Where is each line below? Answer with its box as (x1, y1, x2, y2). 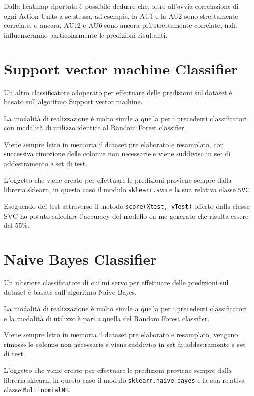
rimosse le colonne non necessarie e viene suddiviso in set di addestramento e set (4, 339, 246, 349)
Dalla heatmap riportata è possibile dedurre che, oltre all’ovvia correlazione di (4, 1, 239, 11)
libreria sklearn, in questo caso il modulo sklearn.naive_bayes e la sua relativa (4, 374, 245, 385)
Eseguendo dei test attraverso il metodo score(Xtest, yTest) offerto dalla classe (4, 200, 250, 211)
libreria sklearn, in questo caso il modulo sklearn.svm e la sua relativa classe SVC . (4, 184, 251, 195)
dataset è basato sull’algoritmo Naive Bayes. (4, 287, 137, 297)
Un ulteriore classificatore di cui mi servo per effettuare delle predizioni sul (4, 277, 229, 287)
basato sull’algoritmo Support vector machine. (4, 97, 143, 107)
